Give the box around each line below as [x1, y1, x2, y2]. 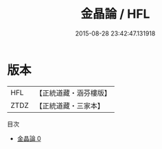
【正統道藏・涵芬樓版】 [35, 88, 112, 98]
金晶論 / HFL [80, 6, 150, 22]
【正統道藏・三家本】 [35, 100, 105, 110]
